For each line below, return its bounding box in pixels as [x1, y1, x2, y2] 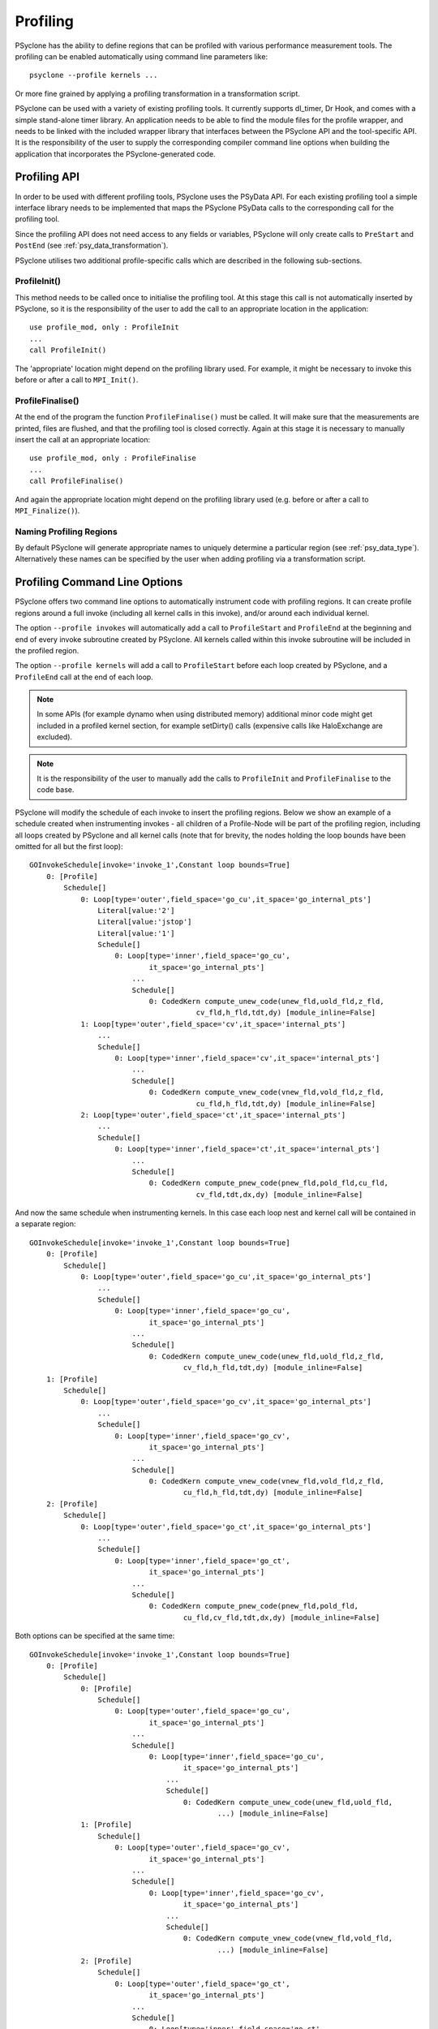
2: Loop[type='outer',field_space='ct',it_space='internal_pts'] [80, 1110, 346, 1119]
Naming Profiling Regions [15, 526, 118, 537]
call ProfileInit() [29, 346, 107, 355]
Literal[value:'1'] [97, 928, 175, 937]
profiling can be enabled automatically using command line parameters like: [15, 51, 268, 61]
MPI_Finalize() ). [15, 506, 80, 515]
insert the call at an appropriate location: [15, 434, 151, 444]
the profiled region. [15, 645, 79, 655]
